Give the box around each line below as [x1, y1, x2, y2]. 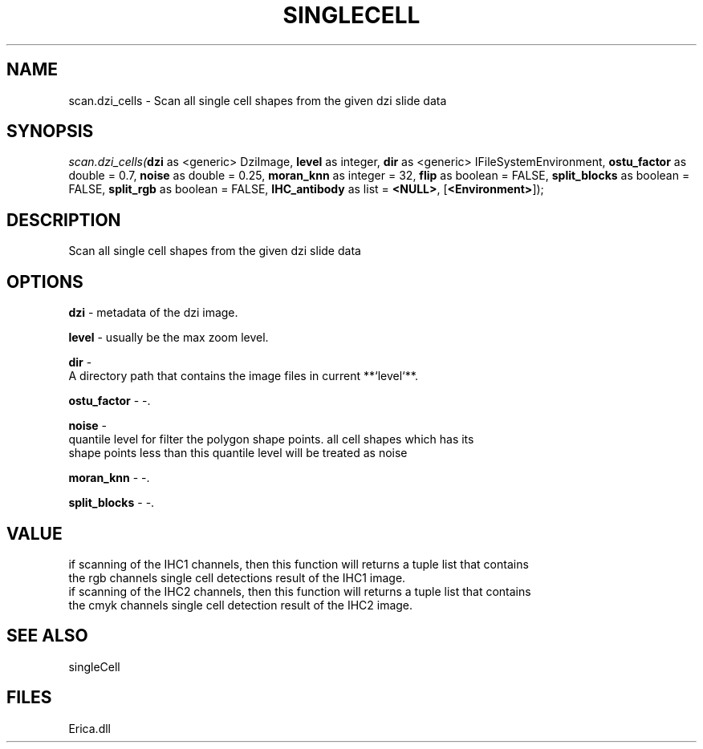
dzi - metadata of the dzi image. [68, 306, 238, 320]
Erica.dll [68, 721, 111, 735]
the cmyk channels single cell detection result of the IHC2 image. [68, 597, 413, 612]
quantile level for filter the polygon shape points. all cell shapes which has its [68, 432, 474, 447]
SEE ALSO [6, 626, 88, 646]
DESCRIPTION [6, 209, 121, 230]
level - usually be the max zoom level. [68, 330, 269, 345]
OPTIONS [6, 271, 83, 292]
